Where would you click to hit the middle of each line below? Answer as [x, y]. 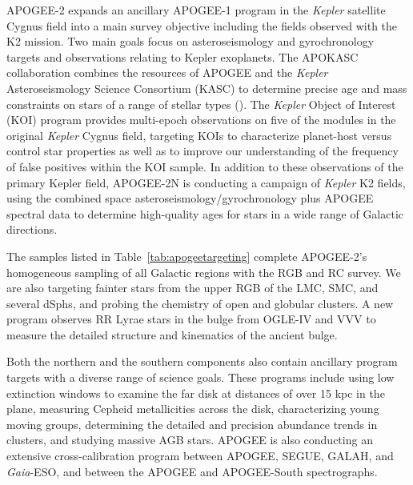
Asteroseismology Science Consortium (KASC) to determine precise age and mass [207, 88]
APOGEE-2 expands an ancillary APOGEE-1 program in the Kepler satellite [196, 10]
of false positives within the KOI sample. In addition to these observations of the [205, 166]
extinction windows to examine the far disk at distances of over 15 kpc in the [196, 393]
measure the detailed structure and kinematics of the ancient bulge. [172, 334]
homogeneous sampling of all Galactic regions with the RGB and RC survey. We [204, 272]
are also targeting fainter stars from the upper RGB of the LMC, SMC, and [192, 288]
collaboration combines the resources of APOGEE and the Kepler [167, 72]
